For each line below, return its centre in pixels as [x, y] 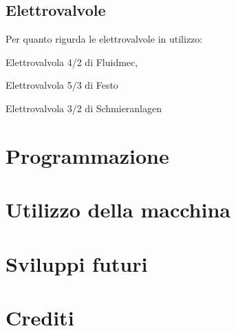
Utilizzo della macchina [118, 210]
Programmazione [87, 155]
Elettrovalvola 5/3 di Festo [62, 85]
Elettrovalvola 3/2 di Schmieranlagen [84, 108]
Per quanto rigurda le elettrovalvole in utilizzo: [104, 39]
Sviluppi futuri [77, 263]
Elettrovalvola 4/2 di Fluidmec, [72, 62]
